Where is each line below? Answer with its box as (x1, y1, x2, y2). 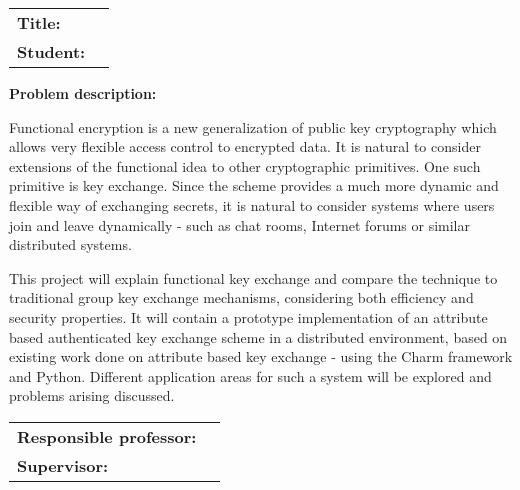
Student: (17, 40, 86, 63)
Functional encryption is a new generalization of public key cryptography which (9, 116, 497, 137)
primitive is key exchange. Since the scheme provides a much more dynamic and (9, 175, 499, 196)
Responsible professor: (17, 424, 197, 448)
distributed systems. (9, 234, 132, 255)
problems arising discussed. (9, 385, 175, 406)
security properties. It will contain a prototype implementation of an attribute (9, 306, 488, 327)
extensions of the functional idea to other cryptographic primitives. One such (9, 155, 481, 176)
